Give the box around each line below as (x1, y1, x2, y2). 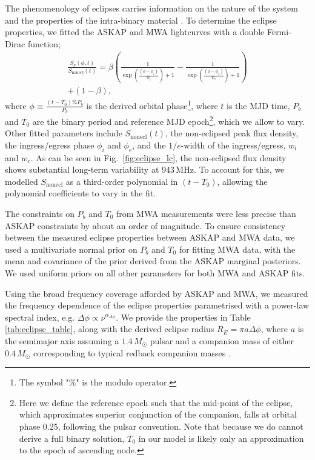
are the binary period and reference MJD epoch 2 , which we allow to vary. (32, 113, 305, 127)
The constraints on (5, 207, 75, 220)
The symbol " (19, 376, 69, 388)
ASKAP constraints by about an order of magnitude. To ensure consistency (5, 219, 286, 232)
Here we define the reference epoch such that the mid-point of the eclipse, (19, 396, 293, 408)
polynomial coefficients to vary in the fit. (5, 187, 156, 199)
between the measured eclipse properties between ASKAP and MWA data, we (5, 231, 295, 244)
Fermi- (267, 25, 291, 38)
